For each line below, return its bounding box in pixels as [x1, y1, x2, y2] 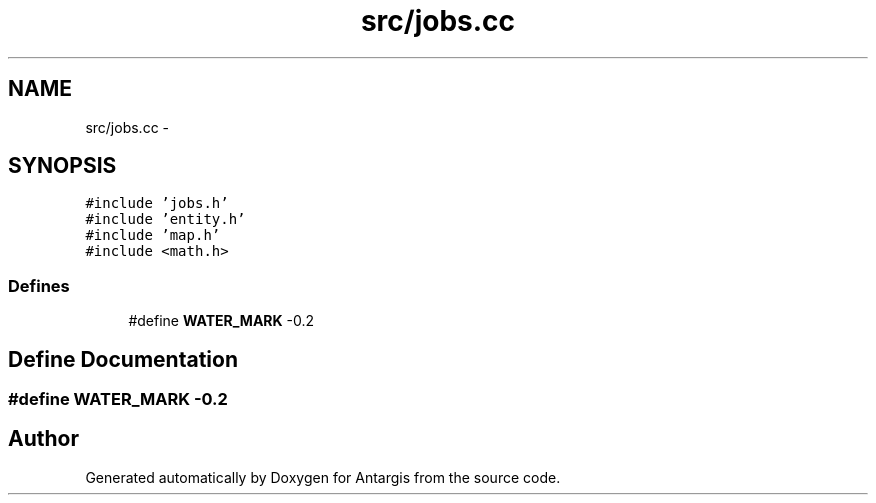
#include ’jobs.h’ [85, 195, 229, 212]
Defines [8, 275, 70, 296]
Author [8, 426, 79, 452]
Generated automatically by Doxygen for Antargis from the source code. [85, 468, 561, 486]
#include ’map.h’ [85, 227, 221, 244]
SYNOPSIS [8, 153, 117, 179]
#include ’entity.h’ [85, 211, 246, 228]
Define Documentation [8, 346, 238, 372]
